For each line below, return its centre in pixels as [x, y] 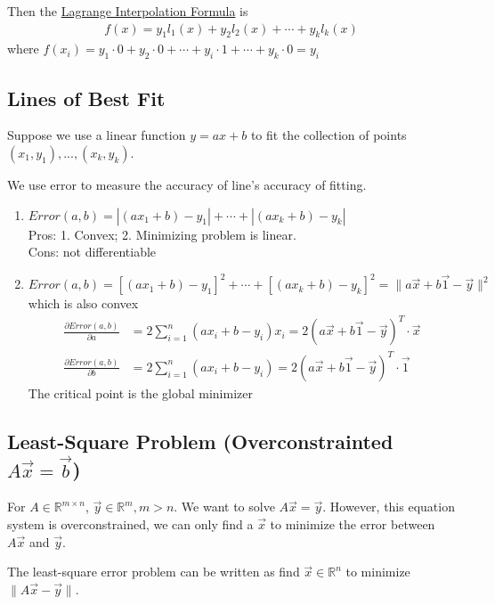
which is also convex [83, 303]
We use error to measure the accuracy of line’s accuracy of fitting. [187, 185]
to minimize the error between [353, 524]
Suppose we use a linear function [97, 135]
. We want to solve [224, 507]
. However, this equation [389, 507]
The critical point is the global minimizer [140, 392]
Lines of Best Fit [86, 98]
